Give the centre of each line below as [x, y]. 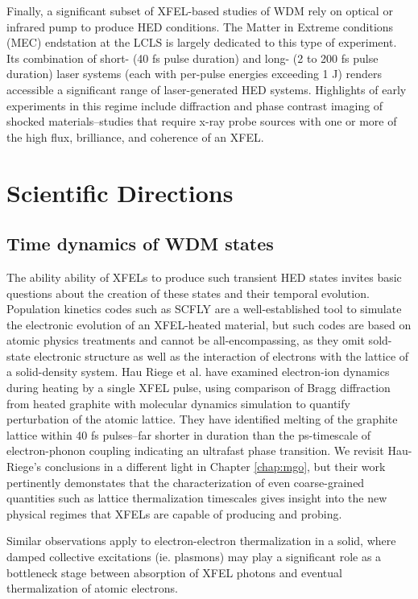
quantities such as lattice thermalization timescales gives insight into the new [197, 498]
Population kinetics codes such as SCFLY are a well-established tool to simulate [204, 309]
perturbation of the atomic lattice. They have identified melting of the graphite [202, 419]
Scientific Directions [120, 192]
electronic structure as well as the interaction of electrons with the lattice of [221, 355]
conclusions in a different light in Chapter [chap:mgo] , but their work [215, 467]
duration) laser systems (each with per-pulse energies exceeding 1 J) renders [195, 74]
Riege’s [24, 467]
